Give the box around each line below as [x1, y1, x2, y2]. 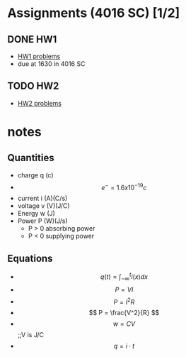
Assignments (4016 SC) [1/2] [7, 5, 180, 21]
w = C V [112, 319, 136, 328]
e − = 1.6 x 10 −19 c [101, 182, 147, 192]
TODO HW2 [7, 80, 59, 92]
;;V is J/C [17, 331, 45, 339]
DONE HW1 [7, 33, 57, 45]
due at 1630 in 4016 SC [17, 60, 86, 68]
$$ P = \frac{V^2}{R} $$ [88, 309, 160, 317]
